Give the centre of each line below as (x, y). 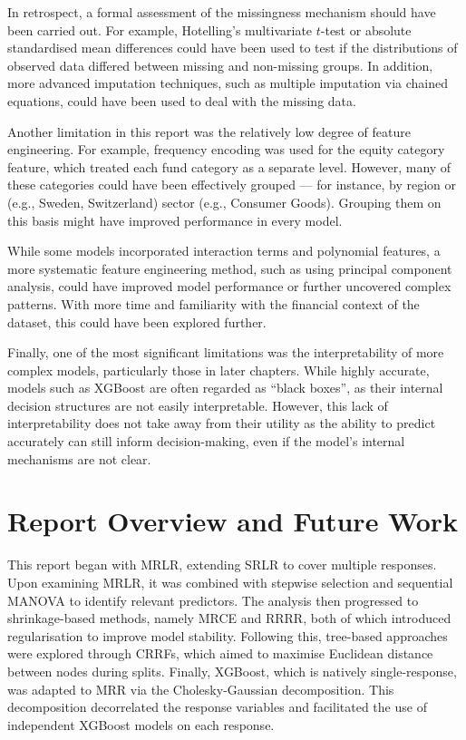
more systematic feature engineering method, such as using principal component (230, 268)
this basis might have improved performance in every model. (175, 220)
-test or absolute (366, 29)
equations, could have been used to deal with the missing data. (182, 100)
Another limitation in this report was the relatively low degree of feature (209, 131)
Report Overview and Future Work (233, 521)
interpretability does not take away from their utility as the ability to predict (222, 423)
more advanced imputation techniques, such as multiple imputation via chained (228, 83)
